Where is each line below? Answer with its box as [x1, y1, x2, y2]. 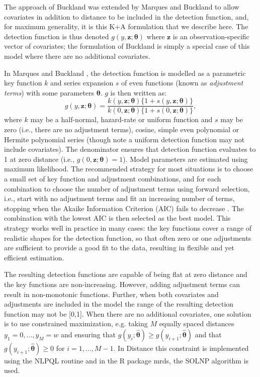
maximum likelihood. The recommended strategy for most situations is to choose [4, 163, 253, 174]
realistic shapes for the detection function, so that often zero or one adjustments [4, 232, 251, 243]
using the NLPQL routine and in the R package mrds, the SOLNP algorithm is [4, 355, 249, 365]
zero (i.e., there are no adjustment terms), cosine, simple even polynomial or [4, 124, 239, 134]
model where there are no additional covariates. [4, 50, 150, 61]
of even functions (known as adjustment [121, 77, 243, 88]
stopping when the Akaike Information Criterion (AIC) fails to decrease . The [4, 203, 244, 213]
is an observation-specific [172, 31, 249, 41]
